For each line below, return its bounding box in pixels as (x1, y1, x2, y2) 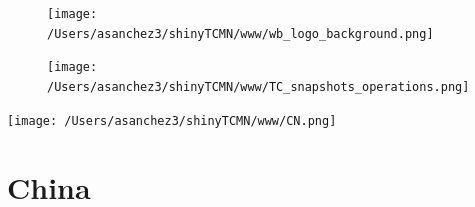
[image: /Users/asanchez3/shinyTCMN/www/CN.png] (7, 113, 337, 128)
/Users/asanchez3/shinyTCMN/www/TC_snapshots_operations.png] (47, 79, 470, 94)
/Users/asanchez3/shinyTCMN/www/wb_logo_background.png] (47, 26, 434, 41)
